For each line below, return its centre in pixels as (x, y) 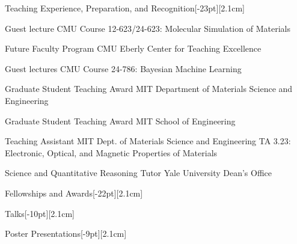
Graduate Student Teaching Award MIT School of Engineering (120, 120)
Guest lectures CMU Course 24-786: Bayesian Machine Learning (123, 68)
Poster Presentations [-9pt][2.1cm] (66, 233)
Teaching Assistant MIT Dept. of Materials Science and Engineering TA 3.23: (148, 141)
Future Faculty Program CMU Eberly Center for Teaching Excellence (133, 48)
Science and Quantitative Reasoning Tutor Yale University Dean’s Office (139, 173)
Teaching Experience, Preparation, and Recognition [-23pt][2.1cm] (125, 8)
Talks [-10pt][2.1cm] (40, 213)
